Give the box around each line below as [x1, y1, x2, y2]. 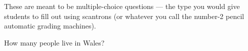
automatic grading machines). [4, 20, 96, 31]
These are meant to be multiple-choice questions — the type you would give [4, 1, 240, 11]
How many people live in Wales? [4, 37, 105, 47]
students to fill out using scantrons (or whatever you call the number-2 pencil [4, 10, 244, 21]
